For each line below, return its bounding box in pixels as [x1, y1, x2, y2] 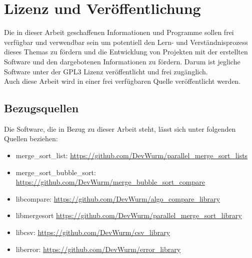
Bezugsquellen [4, 100, 79, 116]
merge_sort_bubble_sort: [15, 167, 96, 177]
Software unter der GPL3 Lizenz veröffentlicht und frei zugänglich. [4, 66, 208, 76]
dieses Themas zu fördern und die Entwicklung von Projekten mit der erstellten [4, 46, 248, 57]
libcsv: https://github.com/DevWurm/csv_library [15, 227, 170, 238]
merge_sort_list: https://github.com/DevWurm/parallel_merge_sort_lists [15, 150, 248, 161]
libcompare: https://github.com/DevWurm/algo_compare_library [15, 193, 220, 204]
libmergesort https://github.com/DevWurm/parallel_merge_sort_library [15, 210, 242, 221]
